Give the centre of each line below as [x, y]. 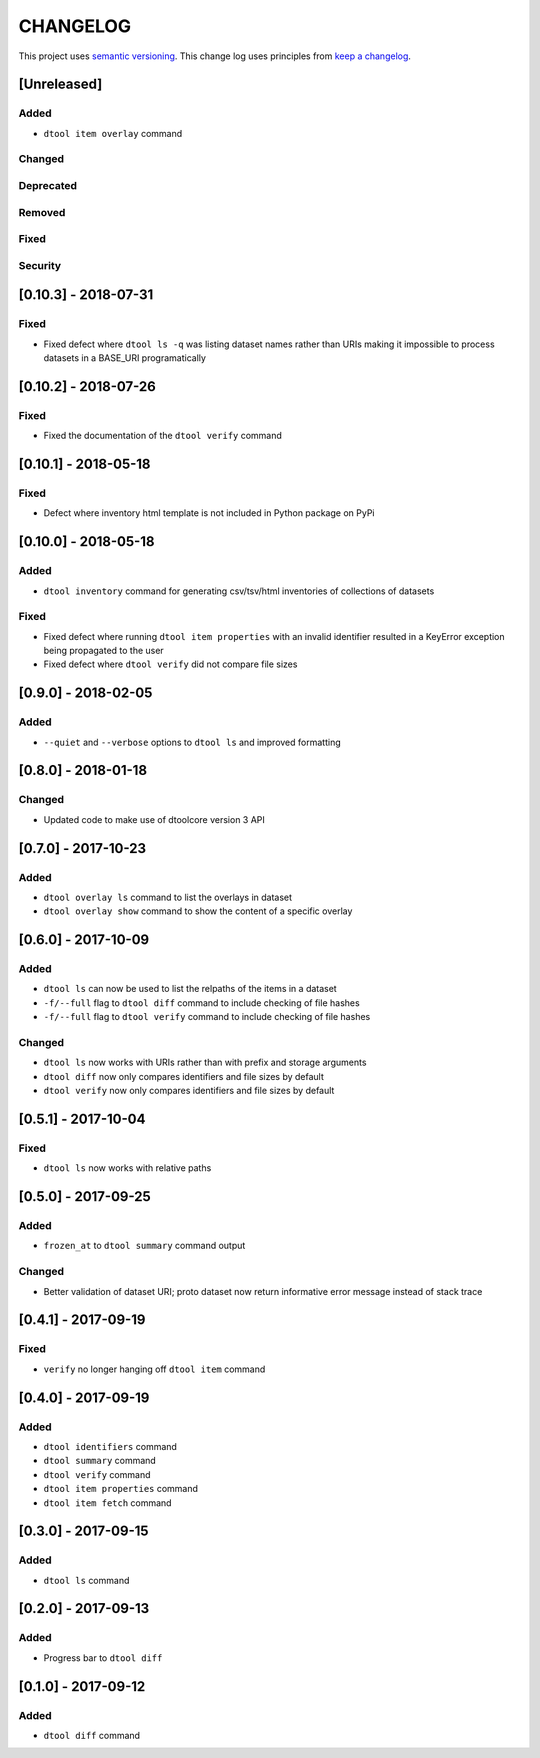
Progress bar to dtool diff [103, 1657]
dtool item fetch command [107, 1502]
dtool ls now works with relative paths [127, 1168]
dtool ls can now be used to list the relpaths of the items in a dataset [190, 989]
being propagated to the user [103, 651]
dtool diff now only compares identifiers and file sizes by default [184, 1076]
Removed [42, 212]
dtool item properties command [121, 1489]
